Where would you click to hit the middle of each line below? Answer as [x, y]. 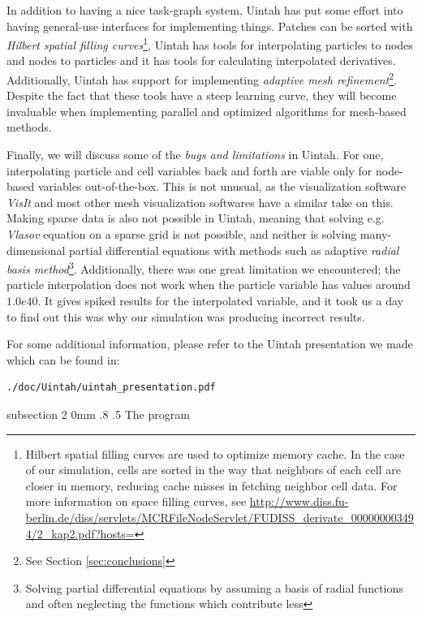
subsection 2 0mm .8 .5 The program [98, 414]
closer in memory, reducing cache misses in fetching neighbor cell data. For [211, 485]
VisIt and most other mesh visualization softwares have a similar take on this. [200, 202]
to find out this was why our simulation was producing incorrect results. [186, 316]
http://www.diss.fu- [299, 501]
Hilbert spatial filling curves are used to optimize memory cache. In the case [215, 453]
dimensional [36, 250]
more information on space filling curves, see [136, 501]
